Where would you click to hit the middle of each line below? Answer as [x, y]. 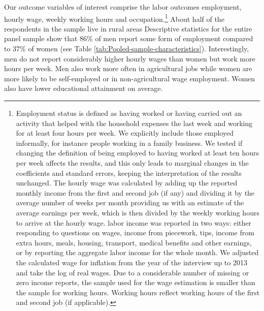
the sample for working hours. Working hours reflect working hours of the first [138, 292]
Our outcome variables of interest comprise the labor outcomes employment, [123, 7]
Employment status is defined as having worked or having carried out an [129, 113]
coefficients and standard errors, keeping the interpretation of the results [129, 173]
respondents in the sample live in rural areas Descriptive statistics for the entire [128, 28]
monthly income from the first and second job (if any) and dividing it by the [135, 192]
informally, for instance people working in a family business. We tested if [129, 143]
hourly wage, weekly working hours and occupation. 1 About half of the [114, 18]
